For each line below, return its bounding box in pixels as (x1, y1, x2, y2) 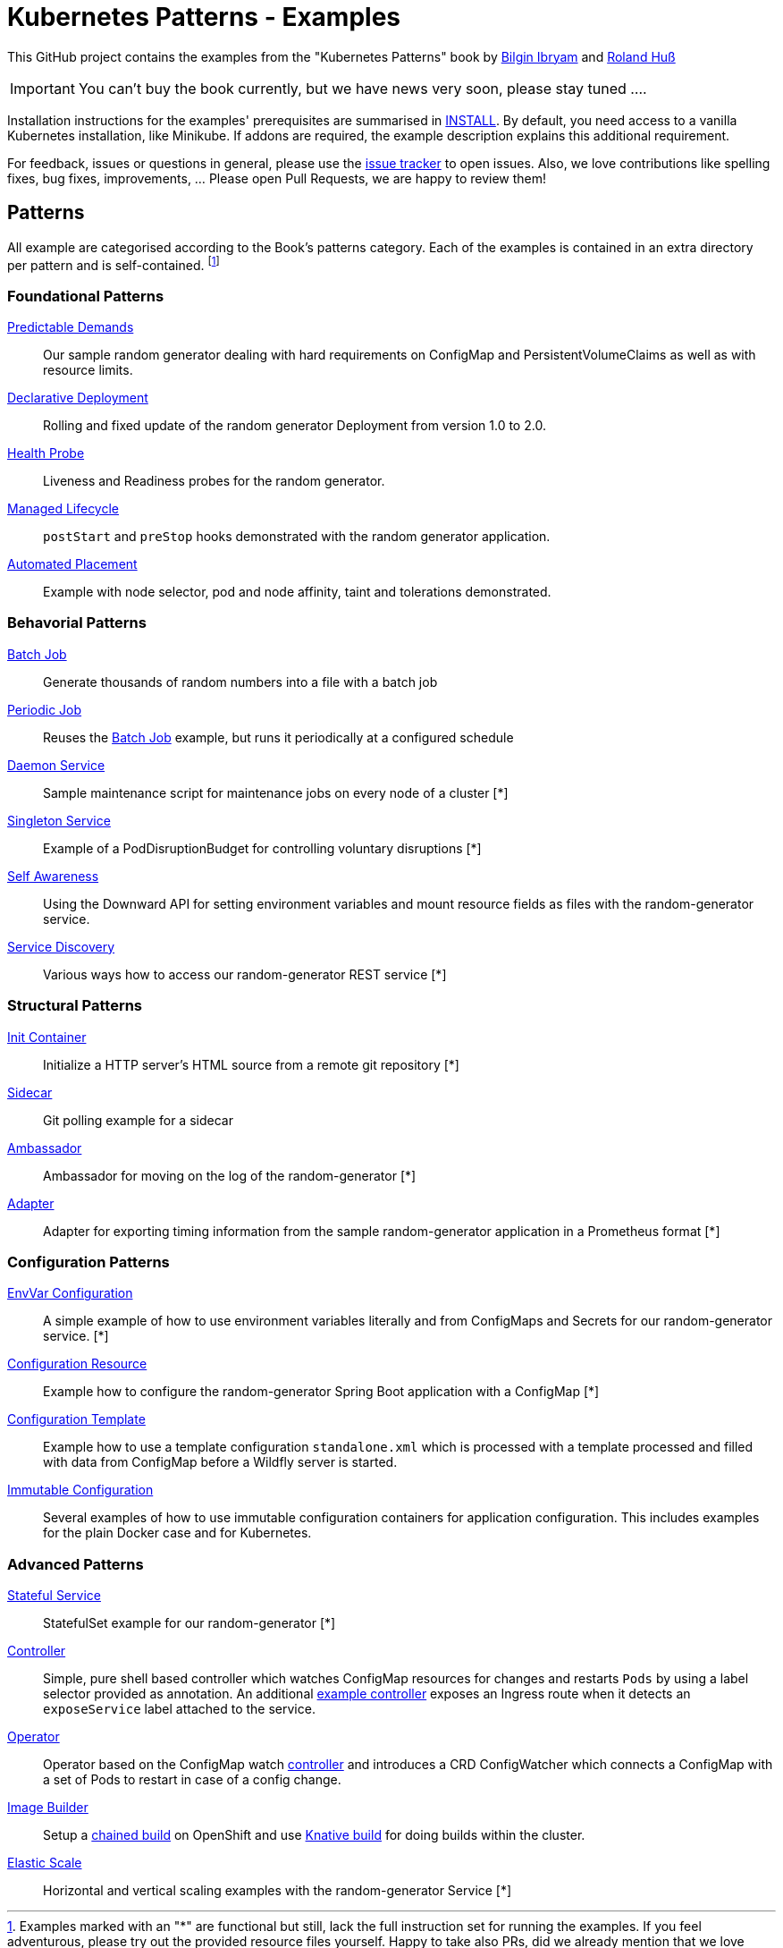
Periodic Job (7, 701, 82, 717)
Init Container (7, 1029, 87, 1045)
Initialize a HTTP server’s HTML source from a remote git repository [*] (43, 1056, 459, 1072)
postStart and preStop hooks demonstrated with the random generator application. (43, 529, 551, 544)
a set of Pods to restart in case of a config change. (43, 1772, 341, 1787)
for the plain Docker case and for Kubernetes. (43, 1525, 312, 1541)
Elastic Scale (7, 1855, 82, 1870)
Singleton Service (7, 812, 111, 828)
